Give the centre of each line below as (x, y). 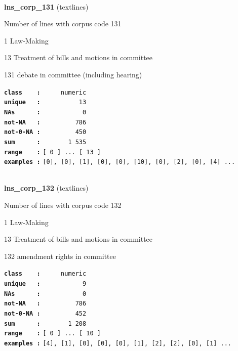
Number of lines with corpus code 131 (63, 24)
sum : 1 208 (45, 323)
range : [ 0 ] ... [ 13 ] (52, 152)
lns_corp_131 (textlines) (46, 6)
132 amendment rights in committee (60, 256)
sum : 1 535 (45, 142)
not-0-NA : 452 (45, 314)
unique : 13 (45, 102)
